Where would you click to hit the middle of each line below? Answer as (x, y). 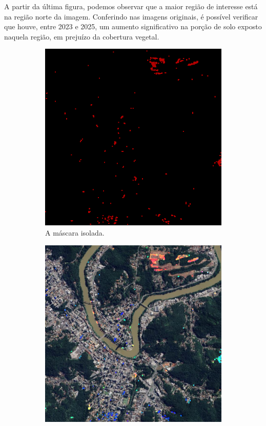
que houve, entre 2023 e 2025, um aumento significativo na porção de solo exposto (133, 26)
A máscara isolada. (75, 232)
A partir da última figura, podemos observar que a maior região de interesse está (131, 6)
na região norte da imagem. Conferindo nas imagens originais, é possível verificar (131, 16)
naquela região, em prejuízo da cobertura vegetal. (82, 36)
